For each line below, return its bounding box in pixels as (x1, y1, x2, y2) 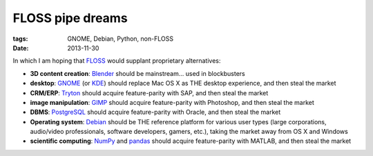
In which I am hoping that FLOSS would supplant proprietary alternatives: (12, 57, 221, 65)
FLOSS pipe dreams (12, 10, 128, 26)
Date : (12, 43, 29, 52)
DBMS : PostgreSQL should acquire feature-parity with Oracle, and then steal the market (30, 108, 281, 117)
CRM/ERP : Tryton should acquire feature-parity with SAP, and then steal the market (30, 88, 269, 97)
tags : (12, 35, 28, 43)
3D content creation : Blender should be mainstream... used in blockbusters (30, 69, 245, 77)
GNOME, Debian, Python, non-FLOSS (67, 35, 174, 43)
